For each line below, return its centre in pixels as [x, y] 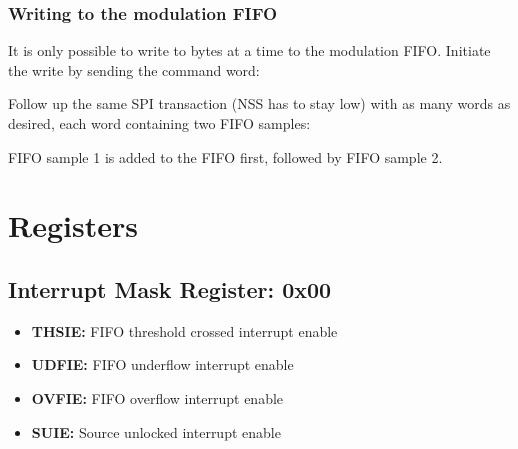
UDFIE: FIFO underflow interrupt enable [162, 364]
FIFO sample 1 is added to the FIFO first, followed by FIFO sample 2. [225, 156]
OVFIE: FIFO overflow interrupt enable [157, 397]
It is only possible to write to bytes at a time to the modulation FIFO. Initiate [249, 50]
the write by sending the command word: [134, 69]
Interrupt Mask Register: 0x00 [170, 288]
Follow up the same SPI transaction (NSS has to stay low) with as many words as [259, 103]
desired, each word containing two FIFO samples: [159, 123]
